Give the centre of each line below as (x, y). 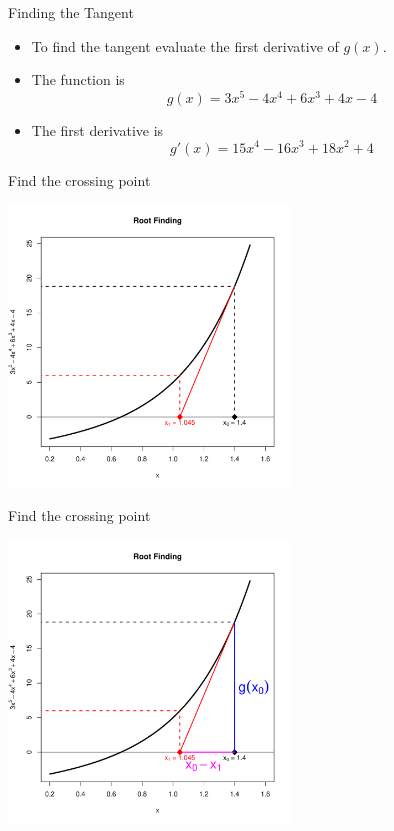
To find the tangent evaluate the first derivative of (185, 45)
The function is (78, 79)
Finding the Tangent (71, 12)
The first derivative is (97, 129)
